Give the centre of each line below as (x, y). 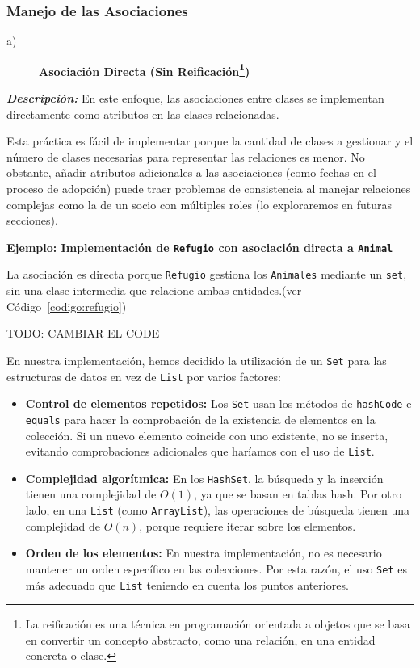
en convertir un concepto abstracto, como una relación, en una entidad (200, 639)
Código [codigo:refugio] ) (67, 306)
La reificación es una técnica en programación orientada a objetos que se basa (218, 624)
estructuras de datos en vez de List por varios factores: (144, 376)
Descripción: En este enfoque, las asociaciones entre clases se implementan (195, 98)
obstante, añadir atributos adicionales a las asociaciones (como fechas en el (191, 172)
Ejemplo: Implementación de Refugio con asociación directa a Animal (200, 247)
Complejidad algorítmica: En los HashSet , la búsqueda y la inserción (204, 478)
